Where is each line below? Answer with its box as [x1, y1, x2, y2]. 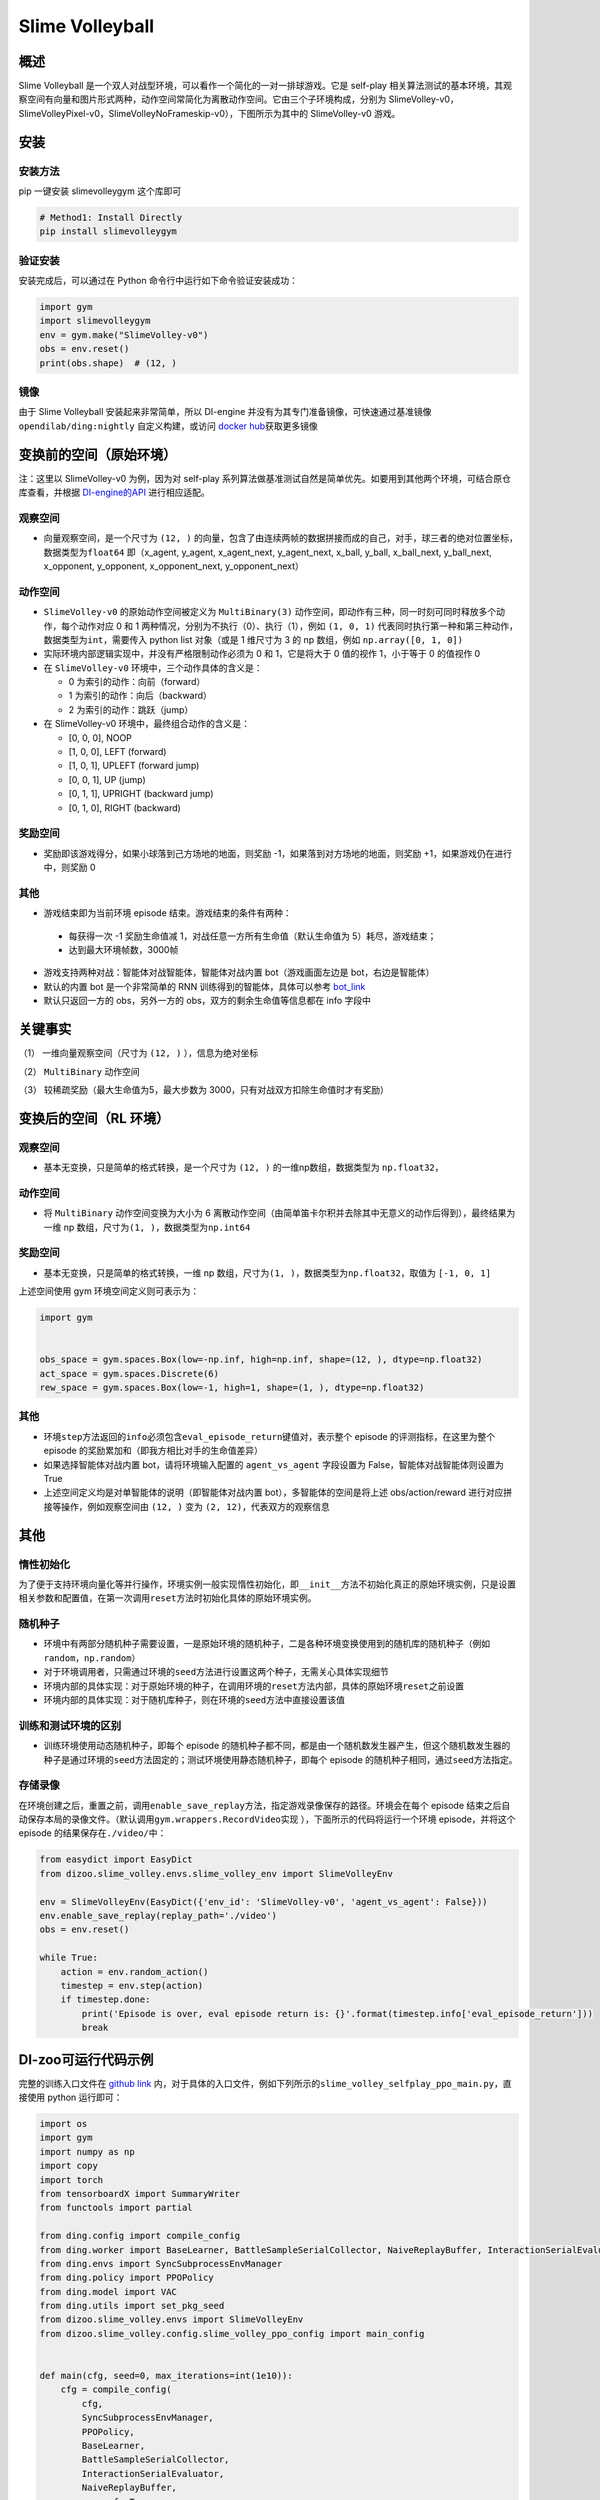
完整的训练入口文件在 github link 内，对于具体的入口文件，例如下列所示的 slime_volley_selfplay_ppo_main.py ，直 [18, 2077, 512, 2089]
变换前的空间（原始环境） [18, 446, 177, 463]
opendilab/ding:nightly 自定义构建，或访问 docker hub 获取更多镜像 [18, 420, 319, 432]
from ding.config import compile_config [39, 2230, 240, 2242]
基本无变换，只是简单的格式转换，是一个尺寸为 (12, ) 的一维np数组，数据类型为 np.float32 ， [43, 1161, 444, 1174]
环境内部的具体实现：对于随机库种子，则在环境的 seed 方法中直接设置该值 [43, 1694, 345, 1706]
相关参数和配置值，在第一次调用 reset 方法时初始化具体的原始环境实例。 [18, 1592, 317, 1604]
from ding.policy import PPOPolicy [39, 2272, 214, 2284]
